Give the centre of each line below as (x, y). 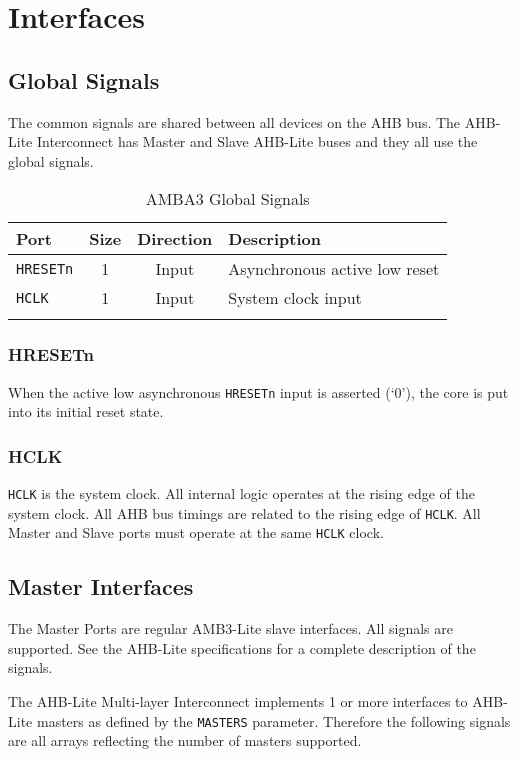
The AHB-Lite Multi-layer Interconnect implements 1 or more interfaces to (238, 701)
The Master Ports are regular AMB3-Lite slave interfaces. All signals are (230, 628)
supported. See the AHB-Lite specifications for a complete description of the (242, 647)
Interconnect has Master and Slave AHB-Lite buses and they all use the (257, 141)
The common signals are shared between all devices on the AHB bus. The (234, 121)
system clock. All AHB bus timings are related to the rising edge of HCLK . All (244, 512)
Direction (175, 239)
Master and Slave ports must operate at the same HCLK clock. (196, 532)
